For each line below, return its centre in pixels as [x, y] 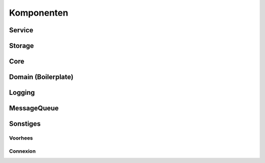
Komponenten [39, 13]
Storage [22, 46]
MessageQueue [34, 108]
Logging [22, 93]
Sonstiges [25, 124]
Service [21, 30]
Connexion [23, 151]
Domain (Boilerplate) [41, 77]
